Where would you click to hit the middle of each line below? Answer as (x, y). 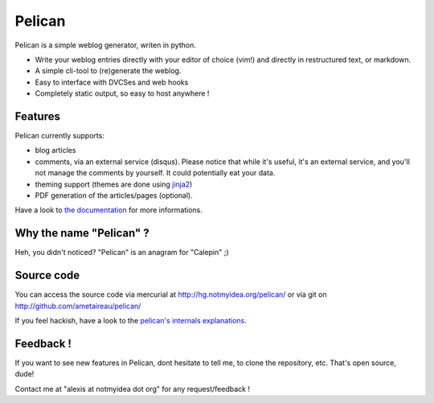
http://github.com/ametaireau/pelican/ (78, 306)
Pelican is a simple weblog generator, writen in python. (106, 45)
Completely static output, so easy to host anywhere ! (122, 93)
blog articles (55, 150)
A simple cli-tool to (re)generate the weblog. (108, 71)
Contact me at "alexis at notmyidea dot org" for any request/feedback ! (133, 389)
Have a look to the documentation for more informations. (108, 210)
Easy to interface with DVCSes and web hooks (112, 82)
